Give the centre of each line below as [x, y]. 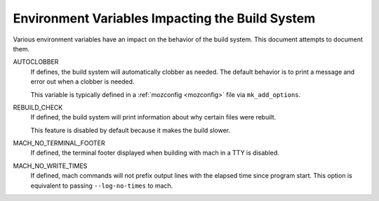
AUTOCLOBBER [36, 62]
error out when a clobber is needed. [82, 82]
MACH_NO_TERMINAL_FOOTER [59, 143]
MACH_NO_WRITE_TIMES [50, 166]
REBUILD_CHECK [38, 107]
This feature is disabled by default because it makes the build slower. [131, 130]
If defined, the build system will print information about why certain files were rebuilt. [153, 117]
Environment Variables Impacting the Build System [164, 18]
